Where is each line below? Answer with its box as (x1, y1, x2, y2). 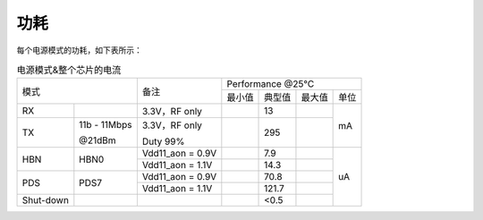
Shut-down (21, 194, 69, 207)
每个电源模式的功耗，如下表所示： (16, 45, 142, 55)
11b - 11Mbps (79, 119, 133, 131)
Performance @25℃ (226, 78, 315, 90)
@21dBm (79, 134, 116, 147)
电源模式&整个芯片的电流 (16, 63, 122, 76)
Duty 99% (141, 135, 185, 148)
